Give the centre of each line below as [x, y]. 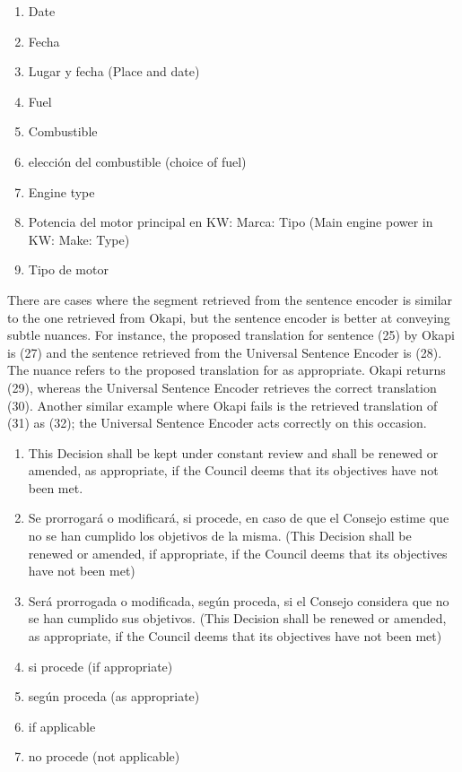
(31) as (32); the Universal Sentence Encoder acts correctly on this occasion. [217, 423]
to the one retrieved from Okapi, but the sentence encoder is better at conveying [229, 317]
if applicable [62, 726]
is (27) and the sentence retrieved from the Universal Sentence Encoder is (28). [225, 352]
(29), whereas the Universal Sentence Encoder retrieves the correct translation [222, 387]
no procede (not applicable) [104, 756]
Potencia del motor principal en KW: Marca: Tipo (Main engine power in [231, 222]
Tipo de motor [68, 269]
